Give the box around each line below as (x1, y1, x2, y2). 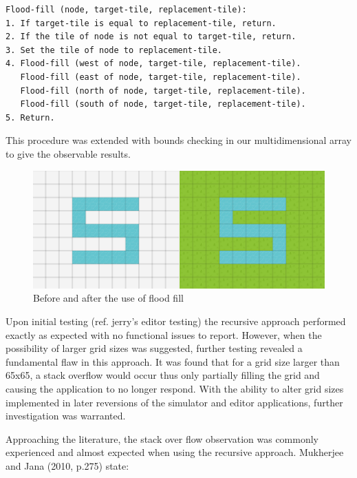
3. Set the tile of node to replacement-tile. (6, 45, 222, 55)
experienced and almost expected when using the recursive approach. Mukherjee (6, 445, 344, 459)
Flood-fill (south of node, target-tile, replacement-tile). (20, 99, 306, 110)
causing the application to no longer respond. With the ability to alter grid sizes (6, 382, 344, 396)
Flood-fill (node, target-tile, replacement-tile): (6, 5, 247, 14)
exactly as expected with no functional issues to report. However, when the (6, 327, 322, 342)
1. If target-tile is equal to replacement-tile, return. (6, 18, 277, 28)
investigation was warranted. (6, 408, 126, 423)
